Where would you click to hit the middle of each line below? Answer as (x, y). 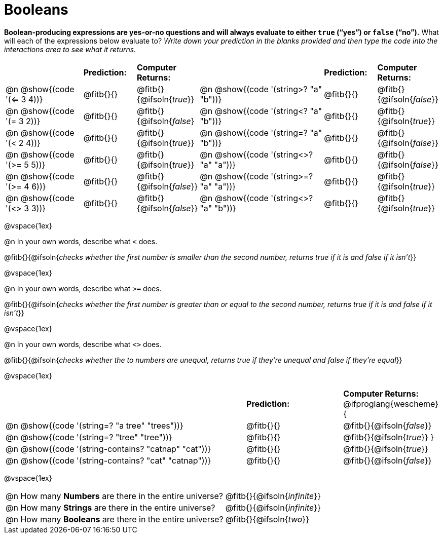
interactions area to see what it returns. (70, 49)
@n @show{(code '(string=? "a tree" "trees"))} (95, 425)
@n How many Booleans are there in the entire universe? (115, 519)
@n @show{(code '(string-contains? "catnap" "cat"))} (108, 449)
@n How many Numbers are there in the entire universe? (115, 496)
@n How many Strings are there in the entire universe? (110, 507)
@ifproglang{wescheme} (391, 403)
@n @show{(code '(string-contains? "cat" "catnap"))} (108, 460)
